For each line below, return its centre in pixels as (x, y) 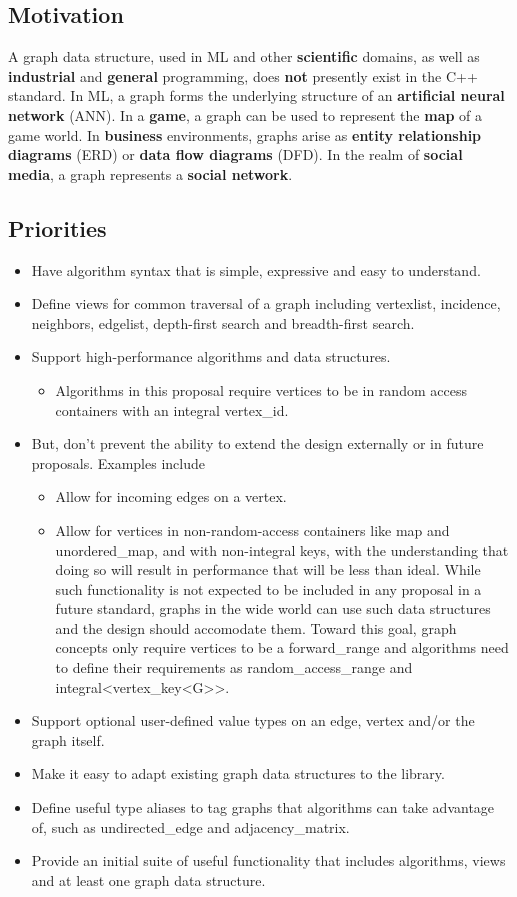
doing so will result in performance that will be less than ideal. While (268, 569)
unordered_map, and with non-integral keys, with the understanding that (282, 549)
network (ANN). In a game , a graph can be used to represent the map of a (245, 114)
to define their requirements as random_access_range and (234, 667)
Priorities (57, 227)
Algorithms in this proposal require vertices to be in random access (261, 389)
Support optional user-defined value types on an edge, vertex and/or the (253, 720)
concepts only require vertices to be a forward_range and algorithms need (282, 647)
